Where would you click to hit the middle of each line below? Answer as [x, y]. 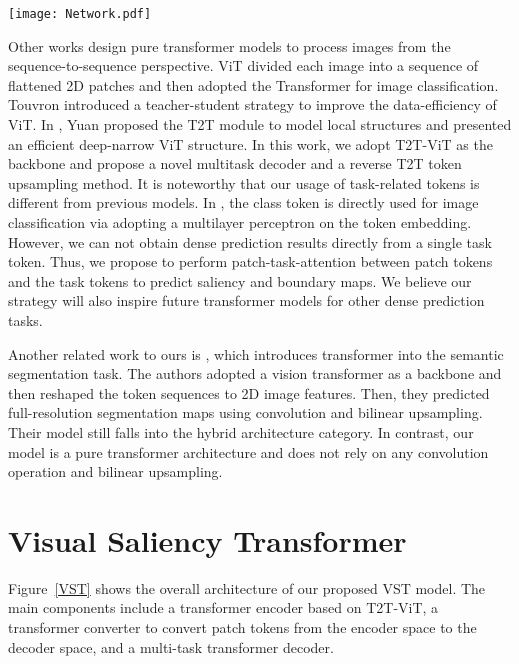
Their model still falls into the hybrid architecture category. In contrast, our [241, 431]
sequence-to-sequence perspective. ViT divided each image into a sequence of [243, 65]
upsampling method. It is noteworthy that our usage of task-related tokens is [244, 182]
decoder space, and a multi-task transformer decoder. [171, 646]
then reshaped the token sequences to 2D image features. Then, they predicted [249, 392]
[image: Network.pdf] [80, 14]
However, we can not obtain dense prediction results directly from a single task [250, 241]
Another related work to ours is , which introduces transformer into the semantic [256, 353]
